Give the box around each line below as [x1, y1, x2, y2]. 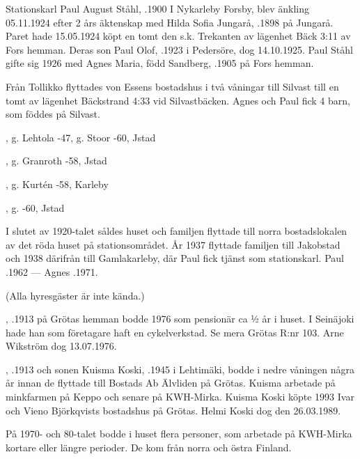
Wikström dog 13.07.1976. [6, 339, 117, 353]
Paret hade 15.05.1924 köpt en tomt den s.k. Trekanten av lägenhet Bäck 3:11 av [6, 29, 351, 43]
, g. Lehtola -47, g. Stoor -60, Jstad [6, 130, 156, 144]
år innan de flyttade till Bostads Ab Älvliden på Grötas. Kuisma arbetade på [6, 375, 336, 390]
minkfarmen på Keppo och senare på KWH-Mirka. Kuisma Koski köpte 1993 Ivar [6, 389, 354, 404]
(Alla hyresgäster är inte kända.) [6, 288, 145, 302]
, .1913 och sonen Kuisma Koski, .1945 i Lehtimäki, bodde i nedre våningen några [6, 361, 355, 376]
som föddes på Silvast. [6, 107, 100, 121]
